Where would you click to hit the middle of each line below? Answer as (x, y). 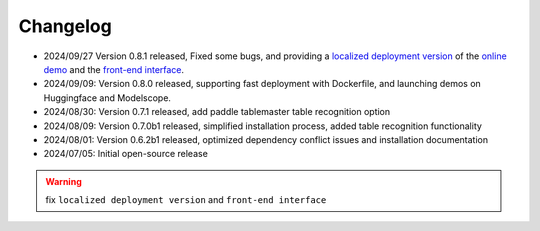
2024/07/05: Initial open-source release (126, 154)
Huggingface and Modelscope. (107, 97)
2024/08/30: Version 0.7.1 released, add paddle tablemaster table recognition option (217, 112)
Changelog (65, 26)
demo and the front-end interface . (114, 69)
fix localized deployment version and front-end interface (186, 200)
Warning (63, 181)
